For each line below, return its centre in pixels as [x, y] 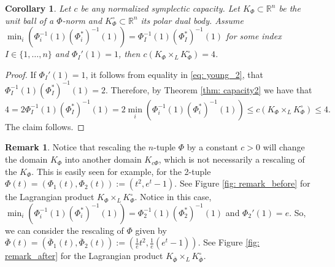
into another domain [103, 159]
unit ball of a [29, 20]
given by [151, 230]
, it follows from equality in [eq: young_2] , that [174, 74]
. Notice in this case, [173, 197]
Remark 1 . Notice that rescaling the [75, 147]
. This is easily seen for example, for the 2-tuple [121, 171]
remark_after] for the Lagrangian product [84, 256]
